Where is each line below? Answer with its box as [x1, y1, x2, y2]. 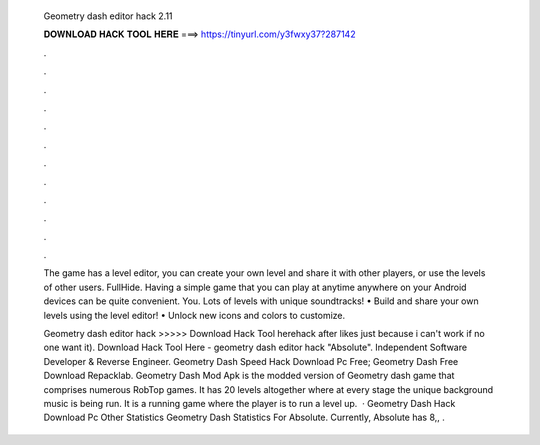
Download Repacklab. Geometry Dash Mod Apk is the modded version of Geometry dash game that [43, 370, 455, 382]
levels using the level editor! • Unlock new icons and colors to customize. [43, 309, 346, 321]
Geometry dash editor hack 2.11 [43, 10, 174, 22]
